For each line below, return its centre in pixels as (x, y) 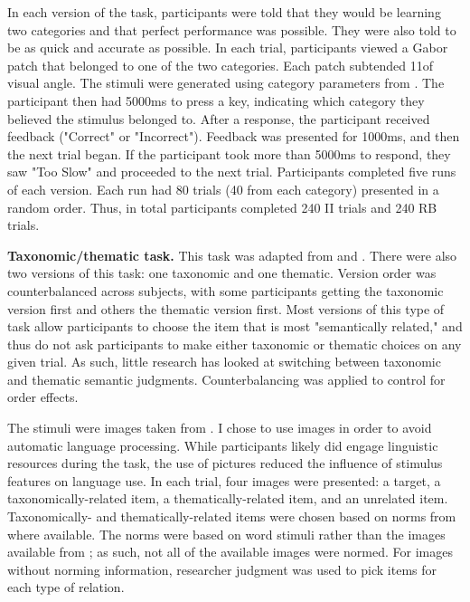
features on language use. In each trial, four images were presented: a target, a (224, 480)
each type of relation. (66, 587)
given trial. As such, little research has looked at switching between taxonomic (224, 362)
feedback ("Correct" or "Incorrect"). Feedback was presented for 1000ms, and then (234, 136)
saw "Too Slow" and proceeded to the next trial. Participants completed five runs (232, 172)
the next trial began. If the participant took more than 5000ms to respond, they (229, 153)
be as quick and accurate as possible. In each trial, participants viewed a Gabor (228, 48)
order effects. (43, 397)
